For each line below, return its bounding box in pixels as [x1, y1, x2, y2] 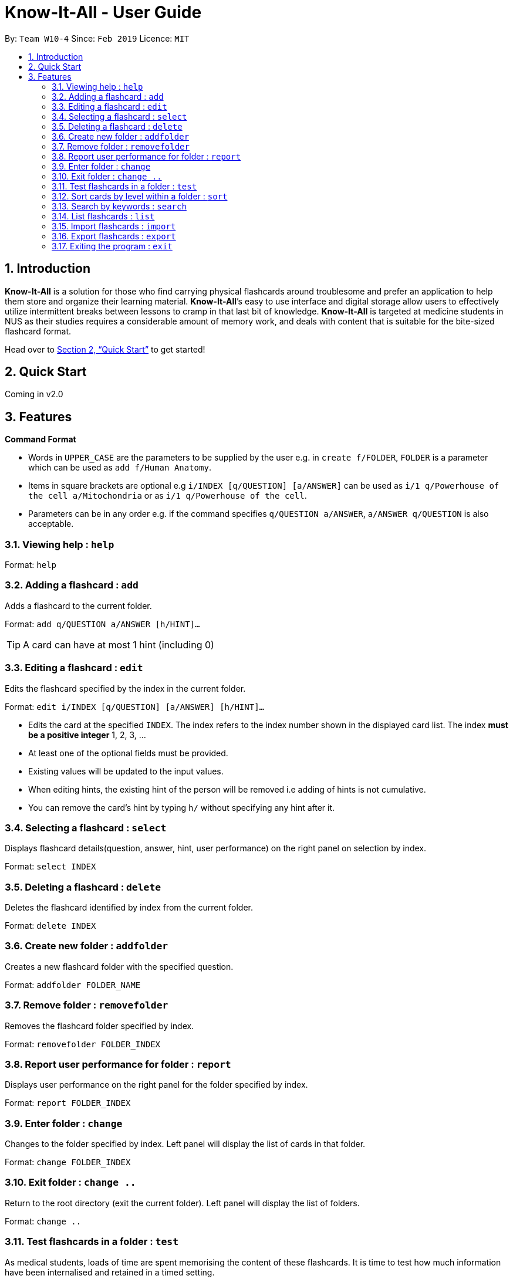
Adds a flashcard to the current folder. [5, 600, 152, 611]
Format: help [5, 560, 56, 570]
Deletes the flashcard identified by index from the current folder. [5, 902, 253, 913]
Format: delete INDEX [5, 921, 96, 931]
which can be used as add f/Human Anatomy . [28, 462, 211, 473]
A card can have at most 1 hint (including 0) [23, 638, 214, 651]
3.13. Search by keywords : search [52, 201, 187, 211]
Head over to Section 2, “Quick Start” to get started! [5, 344, 205, 354]
